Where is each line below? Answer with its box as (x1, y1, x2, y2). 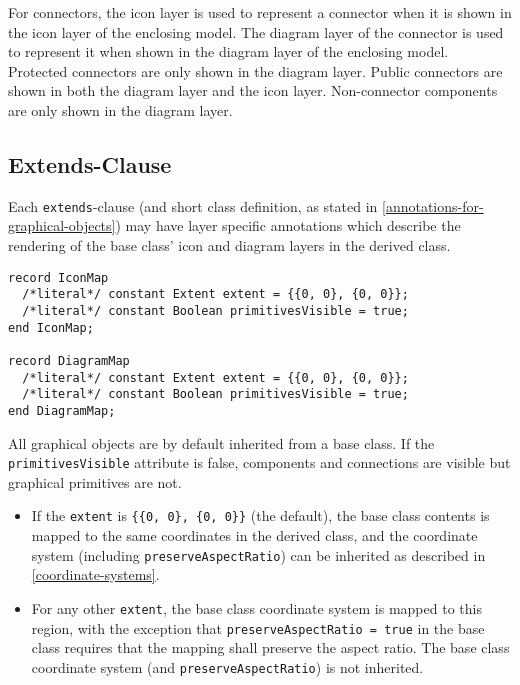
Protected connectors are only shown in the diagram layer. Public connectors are (8, 60, 503, 81)
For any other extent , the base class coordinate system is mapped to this (31, 597, 482, 618)
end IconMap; (8, 320, 94, 335)
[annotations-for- (381, 195, 484, 216)
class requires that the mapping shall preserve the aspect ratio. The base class (31, 637, 510, 658)
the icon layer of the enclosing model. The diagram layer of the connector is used (8, 21, 504, 42)
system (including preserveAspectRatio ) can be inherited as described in (31, 544, 486, 565)
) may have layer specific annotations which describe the (115, 215, 461, 236)
